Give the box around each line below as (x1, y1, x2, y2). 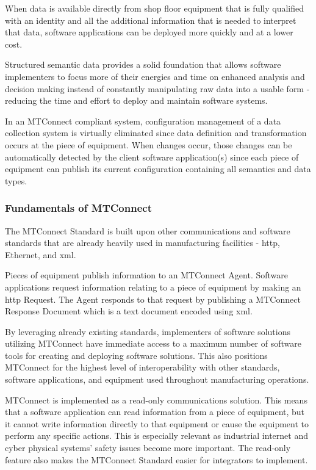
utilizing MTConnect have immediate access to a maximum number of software (5, 337, 301, 350)
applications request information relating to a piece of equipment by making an (5, 280, 301, 293)
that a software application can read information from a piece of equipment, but (5, 405, 305, 418)
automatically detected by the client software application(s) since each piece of (5, 150, 299, 163)
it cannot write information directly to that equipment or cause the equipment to (5, 417, 309, 430)
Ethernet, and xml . (5, 248, 76, 261)
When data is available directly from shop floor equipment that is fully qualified (5, 2, 304, 14)
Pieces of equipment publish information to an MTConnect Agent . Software (5, 269, 289, 281)
